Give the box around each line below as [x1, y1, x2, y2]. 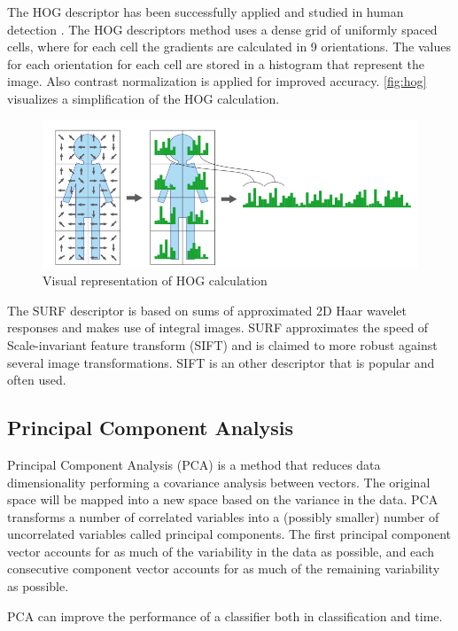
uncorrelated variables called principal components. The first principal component [7, 525, 452, 543]
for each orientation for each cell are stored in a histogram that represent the [7, 54, 425, 73]
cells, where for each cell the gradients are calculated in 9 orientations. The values [7, 37, 451, 56]
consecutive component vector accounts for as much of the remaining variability [7, 559, 440, 578]
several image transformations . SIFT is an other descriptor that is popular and [7, 353, 435, 371]
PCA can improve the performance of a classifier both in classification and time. [7, 606, 443, 625]
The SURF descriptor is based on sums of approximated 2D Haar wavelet [7, 300, 408, 319]
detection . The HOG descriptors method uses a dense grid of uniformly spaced [7, 19, 438, 38]
